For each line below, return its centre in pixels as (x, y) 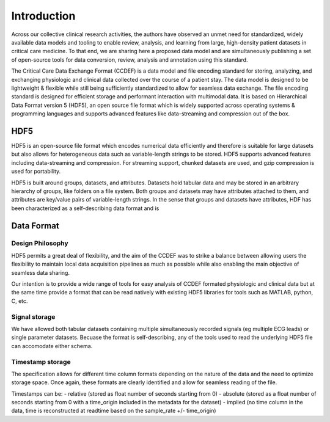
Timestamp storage (41, 362)
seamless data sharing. (41, 272)
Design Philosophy (40, 243)
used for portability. (36, 172)
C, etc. (20, 301)
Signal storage (33, 316)
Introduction (43, 16)
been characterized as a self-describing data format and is (85, 208)
